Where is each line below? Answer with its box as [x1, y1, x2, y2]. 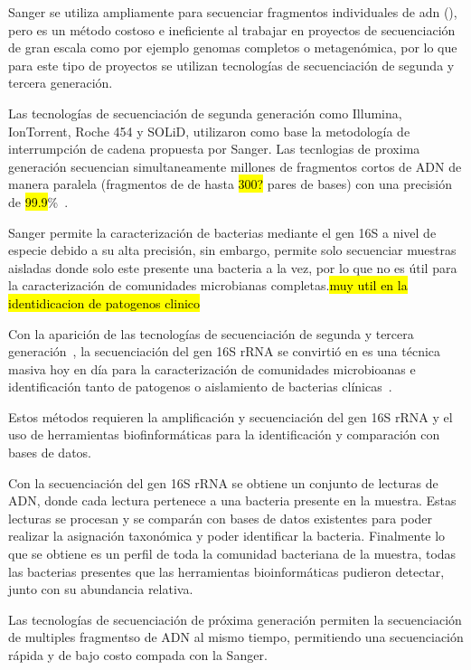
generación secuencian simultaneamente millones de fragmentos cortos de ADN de [8, 156, 462, 175]
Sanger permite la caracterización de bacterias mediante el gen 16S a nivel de [8, 222, 437, 241]
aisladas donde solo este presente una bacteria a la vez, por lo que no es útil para [8, 258, 457, 277]
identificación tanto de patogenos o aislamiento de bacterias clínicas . [8, 377, 392, 396]
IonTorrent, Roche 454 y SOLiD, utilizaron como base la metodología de [8, 121, 410, 140]
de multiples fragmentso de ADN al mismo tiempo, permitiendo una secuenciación [8, 628, 464, 646]
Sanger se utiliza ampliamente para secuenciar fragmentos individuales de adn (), [8, 3, 457, 21]
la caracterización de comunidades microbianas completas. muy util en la [8, 276, 408, 295]
